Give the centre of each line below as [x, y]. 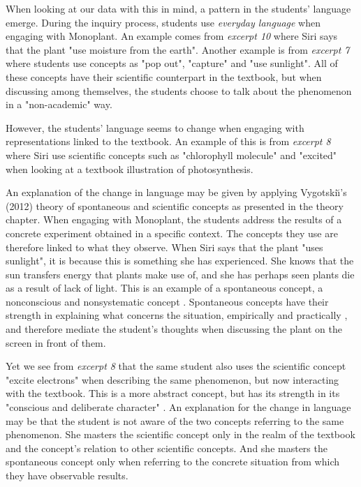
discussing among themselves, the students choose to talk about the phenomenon [179, 90]
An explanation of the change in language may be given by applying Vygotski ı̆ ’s [176, 192]
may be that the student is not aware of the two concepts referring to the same [175, 420]
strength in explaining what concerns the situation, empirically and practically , [177, 315]
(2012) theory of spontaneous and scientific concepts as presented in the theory [175, 205]
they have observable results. [67, 475]
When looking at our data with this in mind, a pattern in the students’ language [178, 8]
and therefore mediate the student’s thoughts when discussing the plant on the [174, 329]
